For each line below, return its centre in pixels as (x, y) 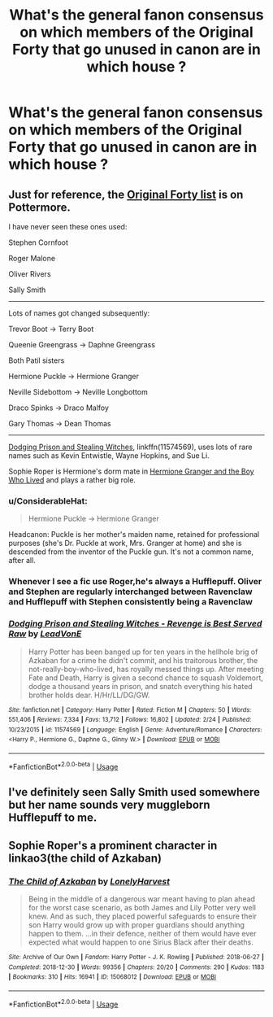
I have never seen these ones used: (68, 227)
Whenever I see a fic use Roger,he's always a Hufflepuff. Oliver (135, 582)
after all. (22, 561)
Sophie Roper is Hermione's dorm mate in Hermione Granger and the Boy (131, 471)
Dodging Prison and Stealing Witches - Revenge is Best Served (135, 624)
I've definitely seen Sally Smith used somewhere (134, 792)
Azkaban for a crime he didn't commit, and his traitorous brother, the (143, 660)
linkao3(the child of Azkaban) (85, 858)
